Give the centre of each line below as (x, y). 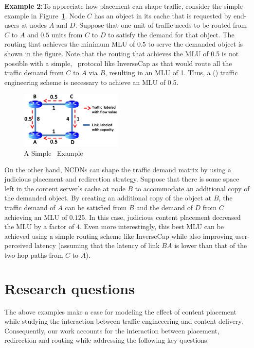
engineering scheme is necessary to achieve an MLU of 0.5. (91, 82)
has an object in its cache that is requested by (163, 15)
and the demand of (164, 207)
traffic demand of (30, 207)
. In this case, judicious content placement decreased (163, 217)
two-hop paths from (34, 255)
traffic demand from (34, 73)
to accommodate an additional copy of (192, 188)
